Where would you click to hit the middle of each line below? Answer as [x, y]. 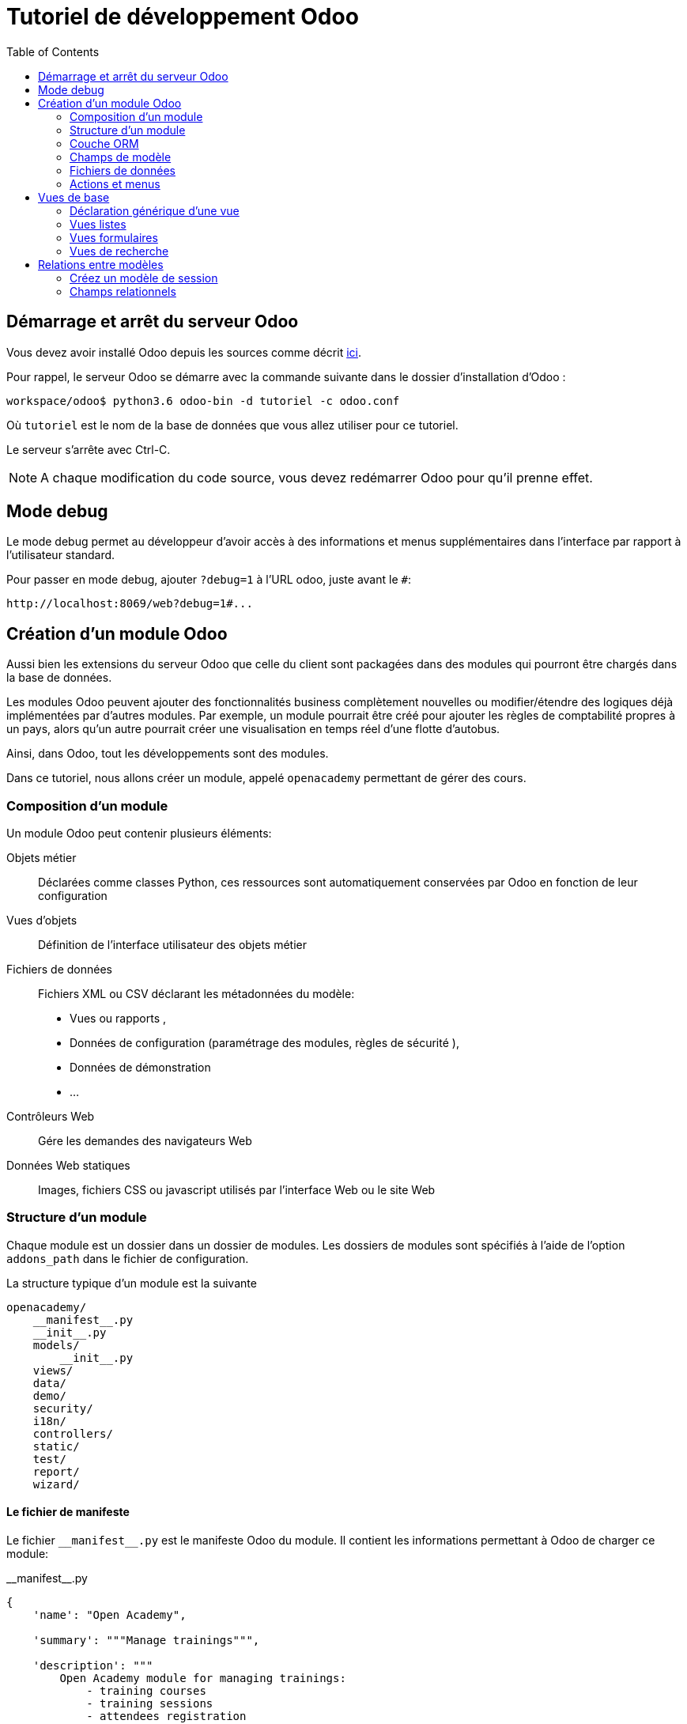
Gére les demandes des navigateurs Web [145, 1141]
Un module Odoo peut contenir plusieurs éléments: [139, 834]
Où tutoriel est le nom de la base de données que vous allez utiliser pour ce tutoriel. [232, 425]
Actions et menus [115, 183]
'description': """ [93, 1665]
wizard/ [56, 1484]
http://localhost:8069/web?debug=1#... [130, 604]
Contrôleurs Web [51, 1117]
